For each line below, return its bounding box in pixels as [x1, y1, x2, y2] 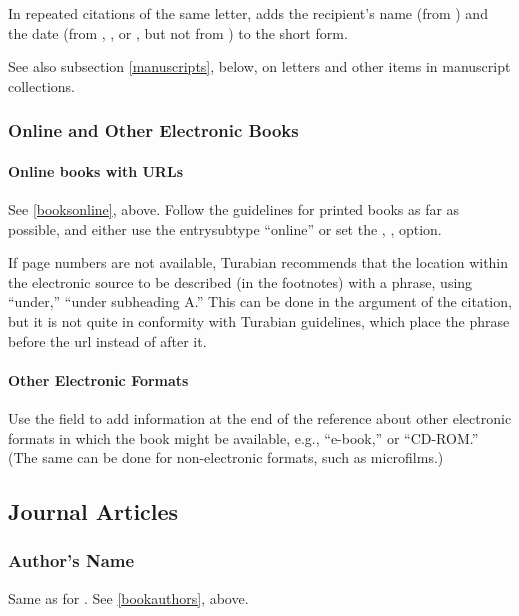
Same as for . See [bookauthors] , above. [8, 587, 249, 608]
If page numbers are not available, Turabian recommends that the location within [8, 252, 509, 273]
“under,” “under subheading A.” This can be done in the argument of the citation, [8, 291, 512, 312]
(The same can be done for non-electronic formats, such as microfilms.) [8, 447, 444, 468]
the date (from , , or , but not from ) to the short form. [8, 22, 348, 43]
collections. [8, 75, 75, 96]
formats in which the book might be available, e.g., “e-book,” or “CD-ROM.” [8, 427, 479, 448]
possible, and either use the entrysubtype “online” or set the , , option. [8, 218, 442, 239]
